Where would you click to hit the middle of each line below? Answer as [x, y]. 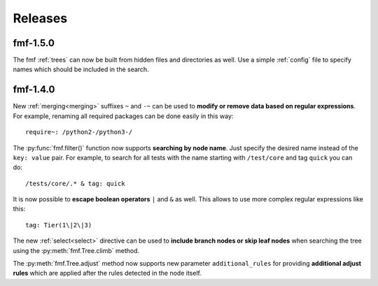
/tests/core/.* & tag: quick [75, 183]
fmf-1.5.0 [34, 43]
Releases [40, 18]
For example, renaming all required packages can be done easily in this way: [123, 116]
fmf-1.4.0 [34, 90]
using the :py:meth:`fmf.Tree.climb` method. [76, 250]
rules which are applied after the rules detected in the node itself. [107, 273]
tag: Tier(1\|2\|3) [59, 225]
